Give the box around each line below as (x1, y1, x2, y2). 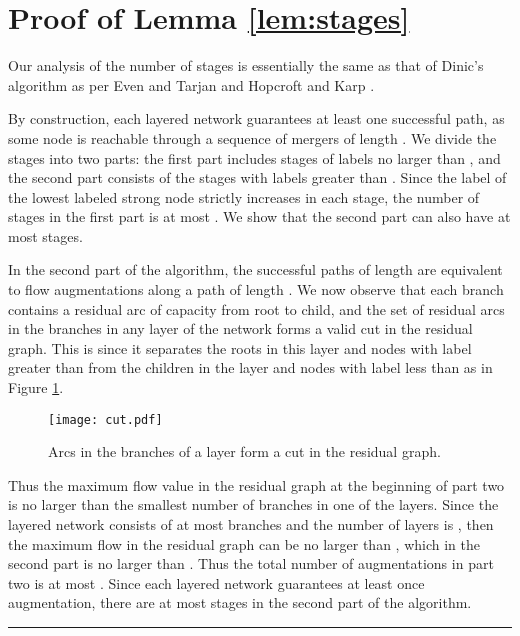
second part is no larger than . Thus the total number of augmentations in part (8, 553, 494, 574)
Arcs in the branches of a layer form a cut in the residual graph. (48, 441, 441, 462)
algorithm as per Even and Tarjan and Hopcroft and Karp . (8, 74, 375, 95)
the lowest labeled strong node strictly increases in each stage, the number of (8, 186, 480, 207)
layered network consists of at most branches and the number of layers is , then (8, 514, 494, 535)
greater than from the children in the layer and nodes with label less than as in (8, 357, 493, 378)
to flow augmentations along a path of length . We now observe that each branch (8, 279, 504, 300)
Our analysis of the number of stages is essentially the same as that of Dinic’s (8, 55, 484, 76)
